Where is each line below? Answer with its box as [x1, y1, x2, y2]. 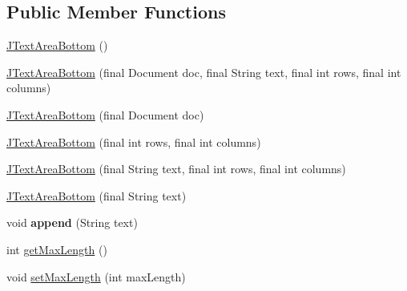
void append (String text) [6, 214, 138, 231]
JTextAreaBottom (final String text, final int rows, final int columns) [6, 160, 346, 177]
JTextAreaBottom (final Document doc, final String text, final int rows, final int [6, 63, 401, 80]
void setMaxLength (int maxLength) [6, 268, 186, 285]
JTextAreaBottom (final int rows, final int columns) [6, 133, 261, 150]
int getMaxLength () [6, 240, 107, 257]
